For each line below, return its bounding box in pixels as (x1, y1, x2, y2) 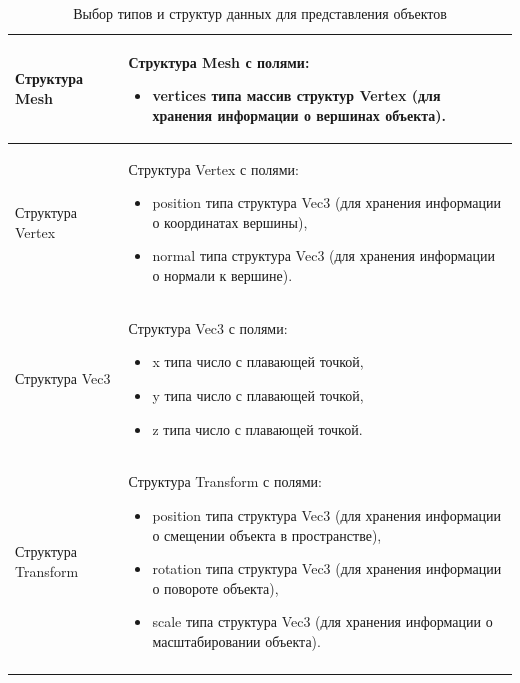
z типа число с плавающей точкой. (152, 418, 363, 439)
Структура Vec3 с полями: (128, 317, 288, 338)
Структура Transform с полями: (128, 471, 322, 492)
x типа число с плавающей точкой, (152, 351, 364, 372)
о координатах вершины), (152, 211, 308, 232)
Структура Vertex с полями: (128, 158, 299, 179)
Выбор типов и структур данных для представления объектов (73, 3, 447, 23)
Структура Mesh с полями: (128, 51, 310, 72)
